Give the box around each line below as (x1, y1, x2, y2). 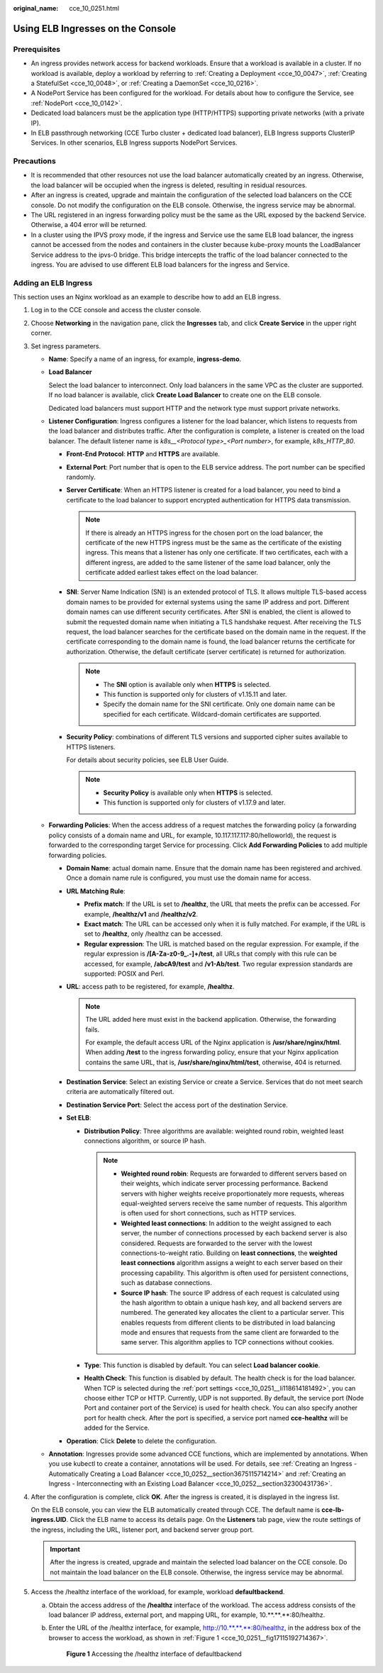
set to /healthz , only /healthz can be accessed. (84, 929, 223, 938)
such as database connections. (121, 1279, 213, 1287)
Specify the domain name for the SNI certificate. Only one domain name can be (103, 700, 335, 709)
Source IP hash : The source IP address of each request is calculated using (121, 1288, 340, 1297)
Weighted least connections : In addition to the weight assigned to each (121, 1219, 332, 1227)
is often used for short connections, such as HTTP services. (121, 1209, 296, 1218)
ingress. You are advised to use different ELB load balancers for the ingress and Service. (30, 260, 290, 269)
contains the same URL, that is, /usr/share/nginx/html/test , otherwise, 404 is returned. (85, 1058, 342, 1066)
